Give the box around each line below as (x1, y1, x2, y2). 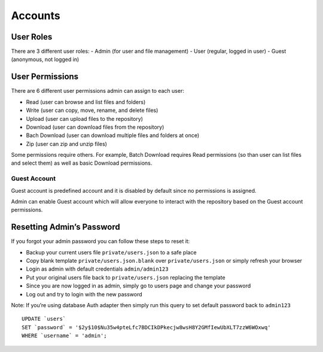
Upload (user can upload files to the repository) (26, 115, 144, 122)
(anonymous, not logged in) (11, 56, 80, 63)
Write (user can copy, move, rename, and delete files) (26, 107, 159, 114)
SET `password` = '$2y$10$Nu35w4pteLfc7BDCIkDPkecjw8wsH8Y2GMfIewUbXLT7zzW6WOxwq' (22, 324, 271, 330)
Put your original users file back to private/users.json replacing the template (26, 274, 226, 281)
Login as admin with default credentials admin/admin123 (26, 265, 169, 272)
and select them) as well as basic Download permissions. (11, 159, 153, 167)
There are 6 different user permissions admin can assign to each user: (11, 87, 185, 95)
